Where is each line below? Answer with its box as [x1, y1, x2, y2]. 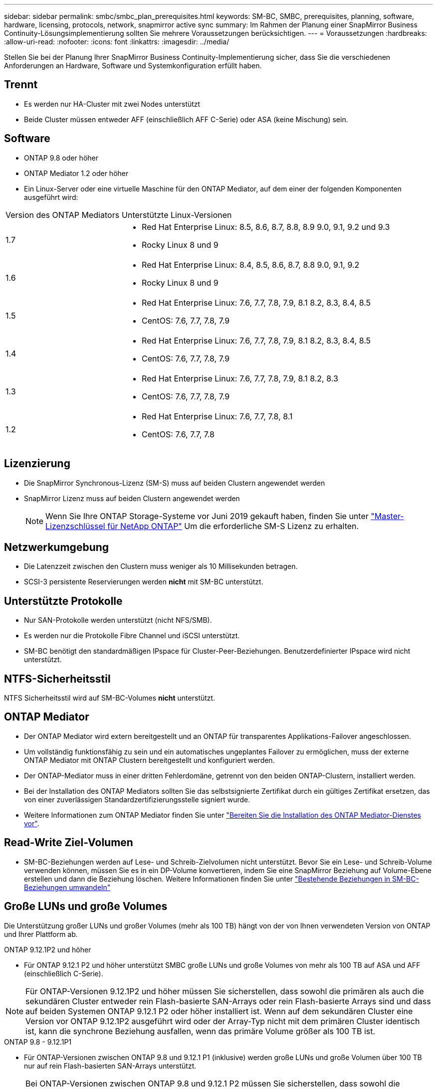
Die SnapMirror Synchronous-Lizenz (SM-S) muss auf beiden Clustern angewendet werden [24, 478, 325, 487]
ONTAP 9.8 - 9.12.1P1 [4, 1037, 72, 1046]
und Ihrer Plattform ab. [4, 929, 78, 938]
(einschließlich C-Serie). [24, 969, 103, 978]
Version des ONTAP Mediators [5, 209, 120, 220]
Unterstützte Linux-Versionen [122, 209, 232, 220]
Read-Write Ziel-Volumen [4, 836, 133, 849]
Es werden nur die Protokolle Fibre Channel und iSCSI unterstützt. [24, 631, 240, 640]
